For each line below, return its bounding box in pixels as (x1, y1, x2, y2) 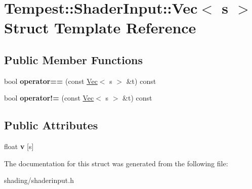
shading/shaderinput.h (4, 175, 74, 185)
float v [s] (4, 141, 34, 152)
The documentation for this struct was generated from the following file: (4, 158, 228, 168)
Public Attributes (4, 117, 98, 133)
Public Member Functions (4, 52, 143, 67)
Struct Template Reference (4, 17, 196, 38)
